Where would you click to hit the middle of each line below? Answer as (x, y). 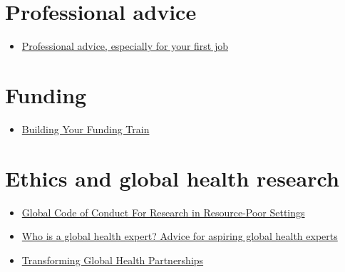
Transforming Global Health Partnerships (113, 260)
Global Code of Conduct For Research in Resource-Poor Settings (163, 212)
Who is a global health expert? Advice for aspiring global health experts (180, 236)
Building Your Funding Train (86, 129)
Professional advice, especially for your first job (125, 46)
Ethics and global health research (172, 178)
